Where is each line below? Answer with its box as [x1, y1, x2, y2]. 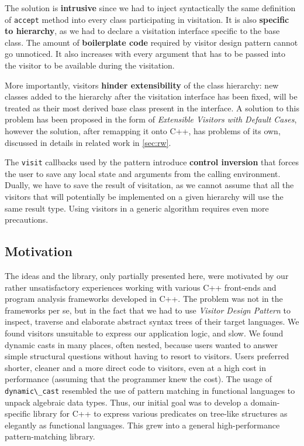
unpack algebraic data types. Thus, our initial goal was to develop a [5, 396, 248, 408]
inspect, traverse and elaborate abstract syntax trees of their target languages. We [5, 315, 299, 328]
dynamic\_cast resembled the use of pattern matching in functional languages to [5, 384, 295, 396]
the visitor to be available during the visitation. [5, 59, 175, 72]
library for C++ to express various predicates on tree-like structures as [33, 407, 288, 420]
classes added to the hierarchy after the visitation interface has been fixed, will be [5, 90, 298, 103]
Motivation [5, 242, 72, 260]
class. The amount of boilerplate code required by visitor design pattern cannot [5, 36, 298, 48]
